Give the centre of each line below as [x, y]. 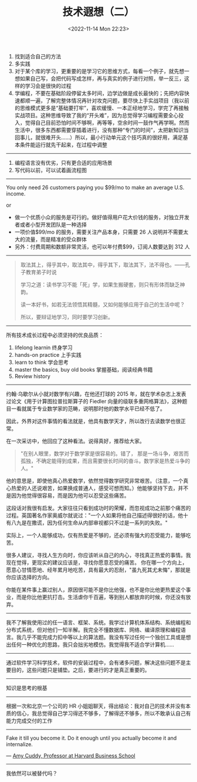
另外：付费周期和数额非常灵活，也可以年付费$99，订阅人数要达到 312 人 [102, 246]
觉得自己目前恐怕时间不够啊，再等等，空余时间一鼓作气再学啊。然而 [107, 122]
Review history [33, 376]
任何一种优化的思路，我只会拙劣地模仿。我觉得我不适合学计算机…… [93, 644]
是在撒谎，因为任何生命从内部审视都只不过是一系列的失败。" [95, 522]
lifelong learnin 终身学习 [44, 347]
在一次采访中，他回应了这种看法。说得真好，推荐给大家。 [75, 441]
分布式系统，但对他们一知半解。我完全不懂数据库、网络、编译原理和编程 [93, 629]
